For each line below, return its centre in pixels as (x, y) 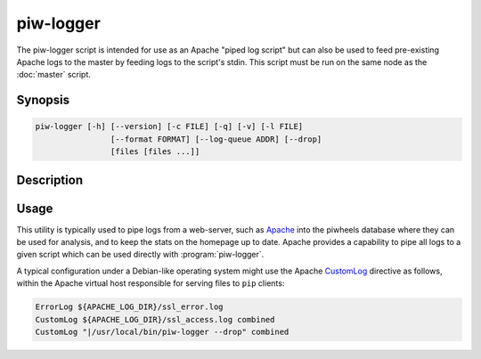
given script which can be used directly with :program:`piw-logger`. (140, 255)
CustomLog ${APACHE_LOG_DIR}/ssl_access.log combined (155, 319)
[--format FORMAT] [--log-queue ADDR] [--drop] (216, 139)
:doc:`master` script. (53, 75)
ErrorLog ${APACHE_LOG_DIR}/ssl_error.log (129, 307)
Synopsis (43, 100)
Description (50, 179)
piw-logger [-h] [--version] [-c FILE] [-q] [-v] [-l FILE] (169, 126)
